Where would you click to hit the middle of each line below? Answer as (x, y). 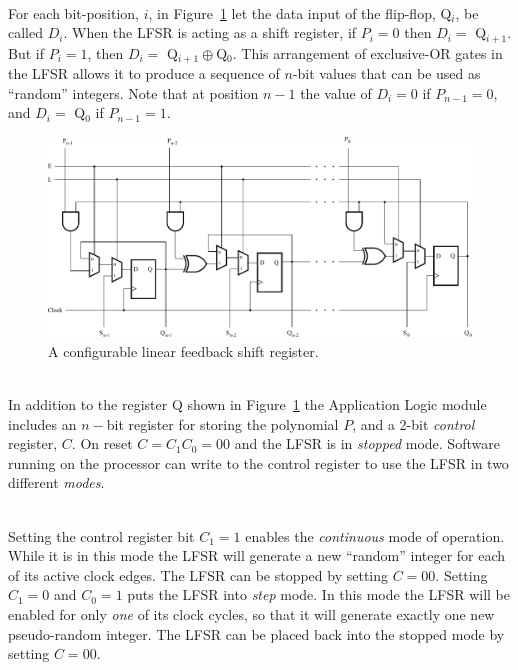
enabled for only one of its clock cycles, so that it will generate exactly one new (251, 614)
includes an (42, 423)
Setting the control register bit (101, 535)
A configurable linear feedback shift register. (183, 350)
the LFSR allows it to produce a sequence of (144, 73)
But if (26, 52)
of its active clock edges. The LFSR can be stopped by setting (198, 574)
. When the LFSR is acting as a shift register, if (210, 32)
